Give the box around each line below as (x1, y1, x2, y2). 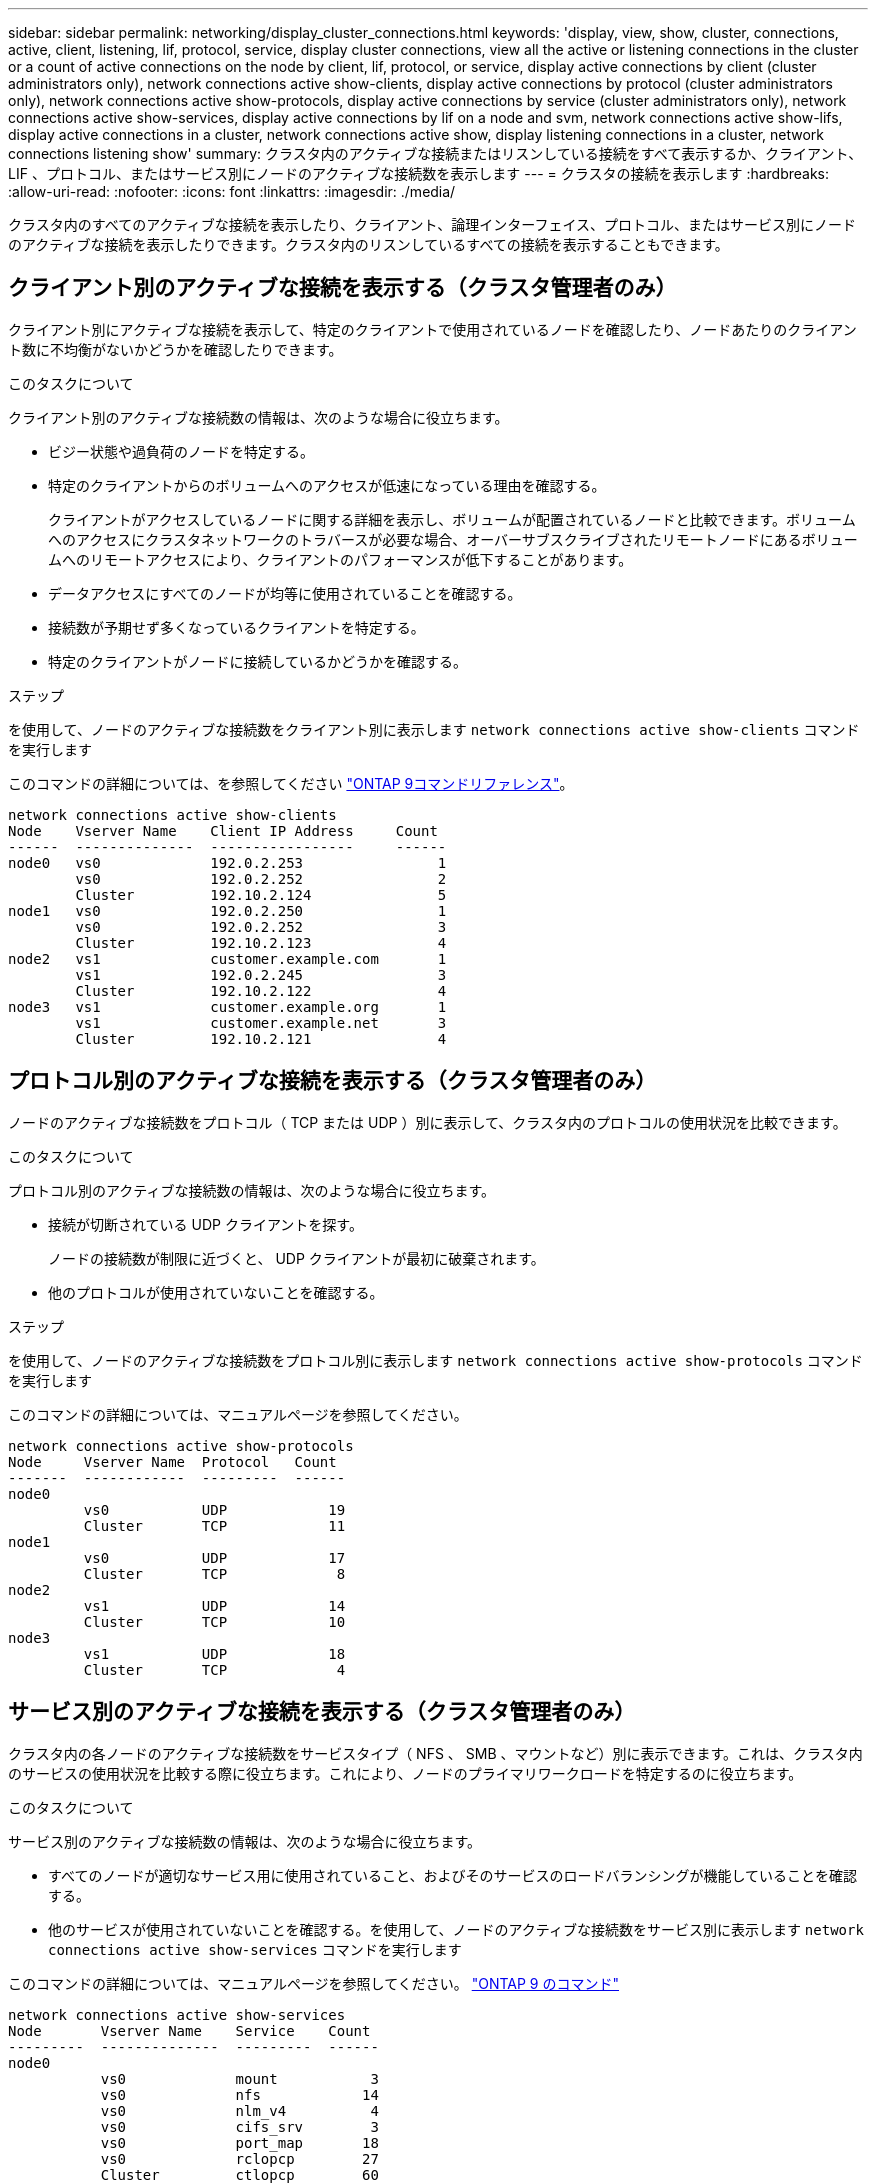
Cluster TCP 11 (83, 1517, 346, 1534)
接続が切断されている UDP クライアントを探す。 (48, 1215, 363, 1233)
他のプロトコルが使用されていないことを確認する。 (48, 1283, 384, 1301)
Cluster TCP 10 (83, 1613, 346, 1630)
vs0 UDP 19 (83, 1501, 346, 1518)
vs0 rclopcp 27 (100, 2150, 379, 2167)
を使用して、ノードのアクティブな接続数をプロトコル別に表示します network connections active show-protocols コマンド (8, 1351, 863, 1369)
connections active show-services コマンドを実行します (48, 1940, 462, 1958)
